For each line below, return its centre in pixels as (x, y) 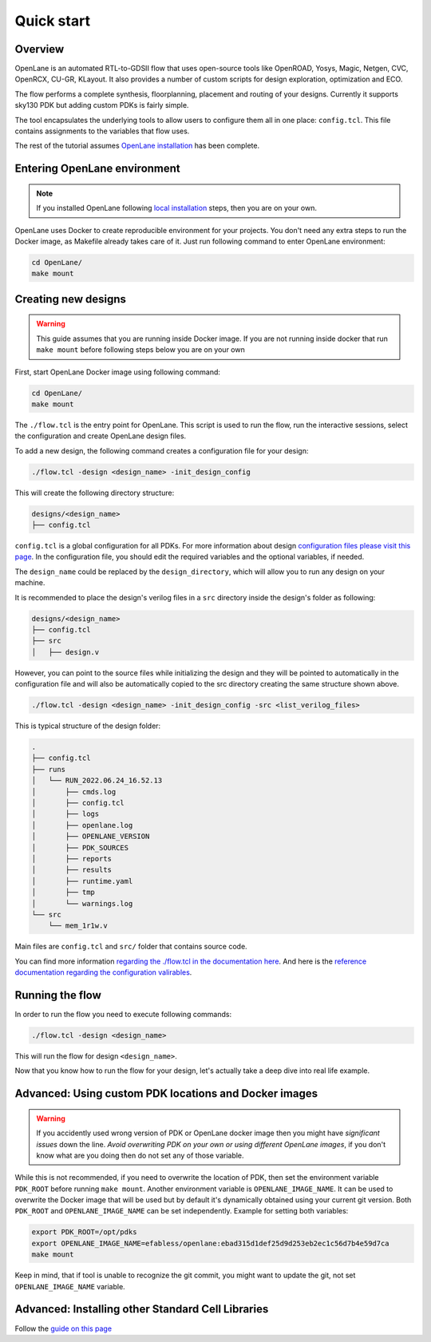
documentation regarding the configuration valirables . (103, 972)
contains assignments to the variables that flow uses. (102, 131)
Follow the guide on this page (63, 1328)
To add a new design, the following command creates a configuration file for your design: (162, 450)
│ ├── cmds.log (74, 792)
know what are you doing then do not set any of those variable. (140, 1155)
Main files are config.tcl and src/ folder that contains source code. (131, 947)
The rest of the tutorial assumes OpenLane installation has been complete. (137, 146)
